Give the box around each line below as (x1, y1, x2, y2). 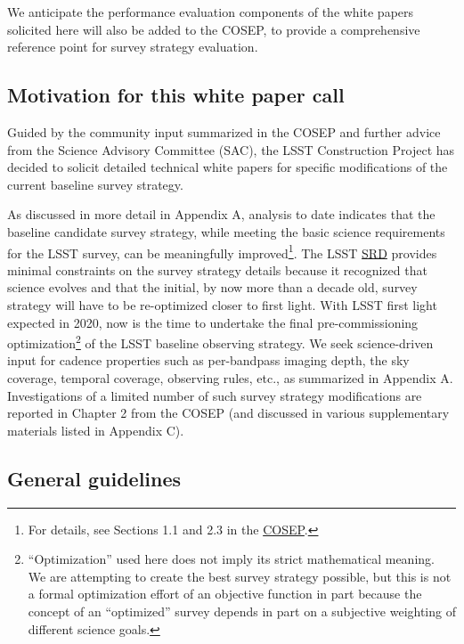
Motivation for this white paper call (7, 81, 345, 109)
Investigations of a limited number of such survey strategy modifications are (7, 386, 422, 404)
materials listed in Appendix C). (7, 420, 184, 439)
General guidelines (7, 464, 182, 492)
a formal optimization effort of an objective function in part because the (28, 584, 422, 603)
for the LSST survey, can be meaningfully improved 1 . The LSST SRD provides (7, 240, 437, 262)
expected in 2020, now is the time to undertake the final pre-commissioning (7, 313, 419, 331)
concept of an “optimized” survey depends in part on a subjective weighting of (28, 601, 456, 620)
